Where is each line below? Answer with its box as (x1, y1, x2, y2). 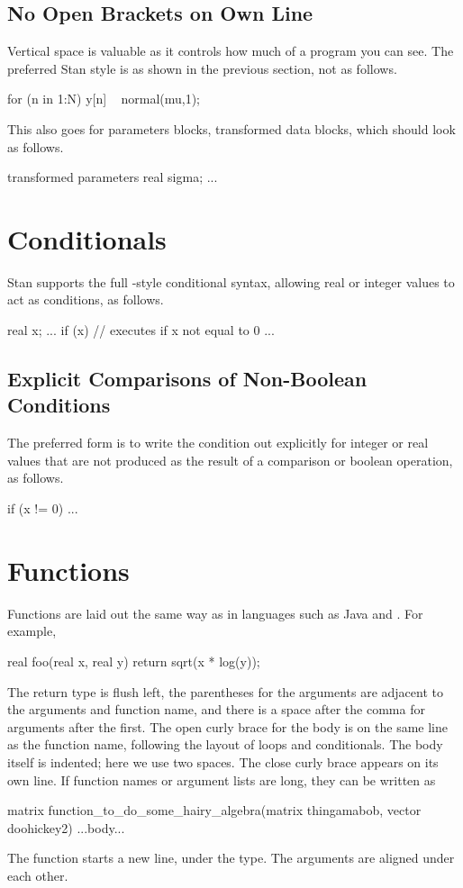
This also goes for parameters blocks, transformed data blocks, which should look (7, 119, 456, 138)
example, (7, 621, 57, 640)
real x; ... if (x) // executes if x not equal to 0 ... (7, 321, 275, 340)
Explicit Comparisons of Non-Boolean (7, 365, 368, 393)
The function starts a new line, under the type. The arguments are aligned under (7, 848, 455, 867)
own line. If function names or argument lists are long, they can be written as (7, 770, 436, 789)
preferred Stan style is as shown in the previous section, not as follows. (7, 59, 397, 77)
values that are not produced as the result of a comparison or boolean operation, (7, 450, 453, 469)
